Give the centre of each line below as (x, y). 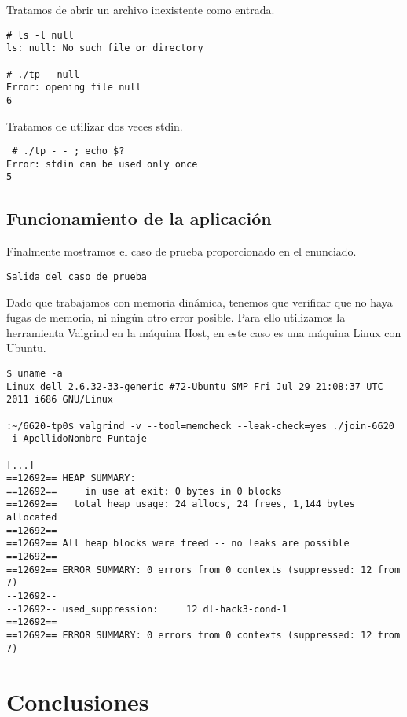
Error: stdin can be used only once (102, 164)
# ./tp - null (43, 74)
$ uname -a (35, 373)
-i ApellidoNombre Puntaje (77, 439)
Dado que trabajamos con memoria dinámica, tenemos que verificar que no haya (200, 302)
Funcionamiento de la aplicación (139, 218)
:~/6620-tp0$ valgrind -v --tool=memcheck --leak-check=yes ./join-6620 (200, 426)
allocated (32, 518)
